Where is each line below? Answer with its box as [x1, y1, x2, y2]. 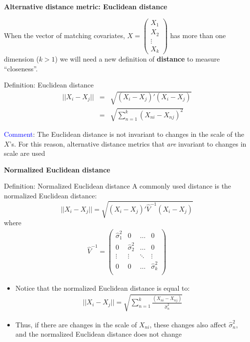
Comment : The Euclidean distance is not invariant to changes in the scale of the [4, 129, 245, 139]
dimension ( [4, 54, 39, 64]
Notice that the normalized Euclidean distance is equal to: [15, 282, 190, 293]
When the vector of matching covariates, [4, 30, 125, 40]
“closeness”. [4, 63, 38, 73]
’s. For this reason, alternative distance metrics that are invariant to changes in [9, 138, 247, 149]
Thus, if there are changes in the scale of [15, 319, 137, 329]
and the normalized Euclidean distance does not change [15, 329, 182, 339]
